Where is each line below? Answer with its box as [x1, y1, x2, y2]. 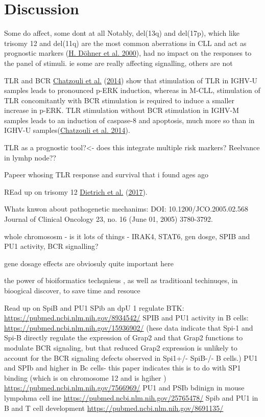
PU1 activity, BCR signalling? [4, 241, 99, 251]
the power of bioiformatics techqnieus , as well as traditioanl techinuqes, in [4, 275, 238, 286]
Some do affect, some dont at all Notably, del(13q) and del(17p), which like [4, 28, 239, 38]
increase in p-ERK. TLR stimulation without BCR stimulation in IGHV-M [4, 105, 239, 115]
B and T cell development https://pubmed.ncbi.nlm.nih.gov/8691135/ [4, 402, 224, 413]
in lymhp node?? [4, 152, 56, 163]
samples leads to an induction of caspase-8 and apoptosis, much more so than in [4, 114, 255, 125]
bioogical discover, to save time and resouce [4, 285, 140, 295]
